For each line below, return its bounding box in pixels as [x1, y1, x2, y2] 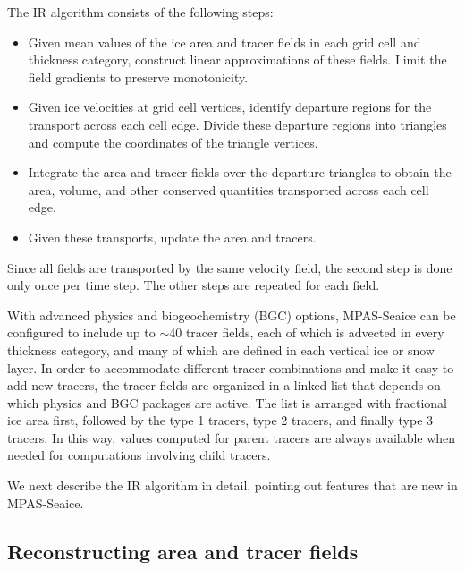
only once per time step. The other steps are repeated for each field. [7, 276, 380, 294]
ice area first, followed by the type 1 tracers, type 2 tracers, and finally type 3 [7, 411, 434, 430]
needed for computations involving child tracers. [7, 446, 271, 464]
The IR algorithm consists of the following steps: [7, 3, 274, 21]
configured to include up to [7, 323, 156, 342]
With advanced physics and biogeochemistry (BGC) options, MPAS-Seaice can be [7, 305, 456, 324]
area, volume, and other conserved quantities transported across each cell [28, 180, 429, 199]
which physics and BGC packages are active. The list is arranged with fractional [7, 393, 447, 412]
